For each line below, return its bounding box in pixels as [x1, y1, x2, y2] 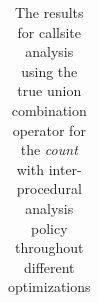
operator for [12, 119, 86, 140]
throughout [15, 237, 84, 258]
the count [20, 139, 78, 160]
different [23, 256, 75, 277]
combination [11, 99, 87, 120]
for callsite [17, 21, 82, 42]
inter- [48, 158, 82, 179]
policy [30, 217, 68, 238]
